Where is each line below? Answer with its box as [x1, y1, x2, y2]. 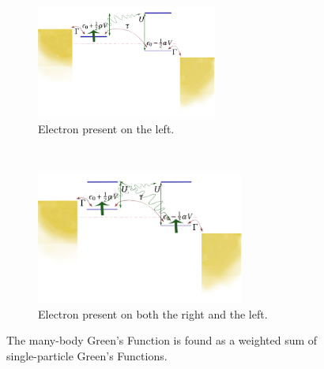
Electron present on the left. [38, 120, 175, 136]
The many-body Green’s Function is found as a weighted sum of [6, 332, 318, 348]
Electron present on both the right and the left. [38, 305, 268, 322]
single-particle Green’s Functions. [6, 347, 168, 363]
